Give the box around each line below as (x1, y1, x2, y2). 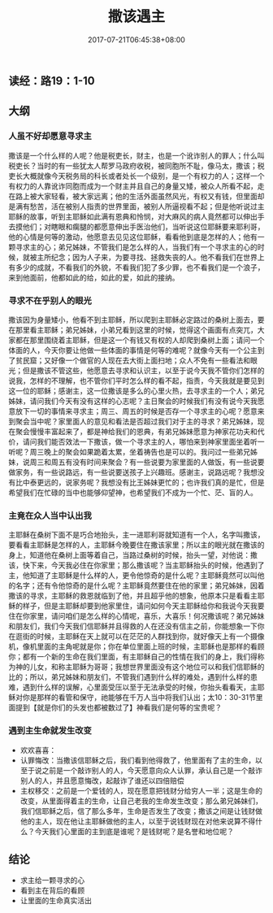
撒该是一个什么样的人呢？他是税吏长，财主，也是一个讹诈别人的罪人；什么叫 (8, 150, 265, 160)
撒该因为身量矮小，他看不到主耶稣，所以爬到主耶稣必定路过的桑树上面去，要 (8, 315, 265, 324)
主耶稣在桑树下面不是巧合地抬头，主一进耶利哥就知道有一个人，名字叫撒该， (8, 530, 265, 540)
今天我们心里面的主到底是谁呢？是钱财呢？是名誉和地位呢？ (34, 826, 234, 836)
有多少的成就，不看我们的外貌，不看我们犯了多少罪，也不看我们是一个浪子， (8, 262, 265, 272)
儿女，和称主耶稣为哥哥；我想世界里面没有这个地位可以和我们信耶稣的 (29, 662, 265, 672)
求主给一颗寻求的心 (19, 876, 85, 885)
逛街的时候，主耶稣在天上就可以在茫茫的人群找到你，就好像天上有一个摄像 (15, 632, 265, 641)
